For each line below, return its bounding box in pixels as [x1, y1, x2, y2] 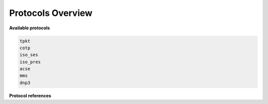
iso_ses [19, 52, 38, 58]
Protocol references [9, 93, 52, 99]
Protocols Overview [9, 7, 93, 18]
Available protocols [9, 25, 50, 31]
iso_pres [19, 59, 41, 65]
